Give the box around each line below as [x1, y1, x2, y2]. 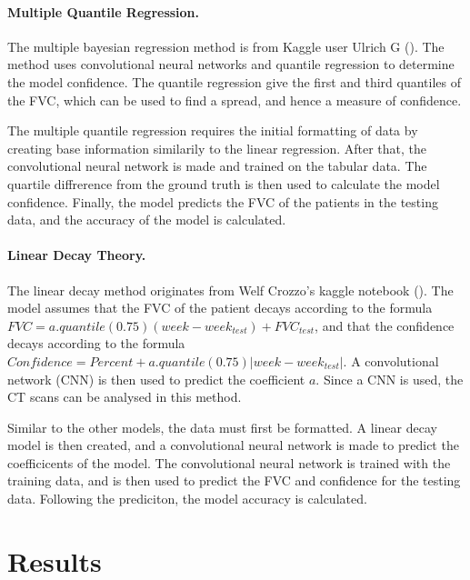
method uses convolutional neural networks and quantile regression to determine [7, 55, 455, 74]
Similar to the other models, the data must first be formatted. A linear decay [7, 417, 437, 436]
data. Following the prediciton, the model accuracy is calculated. [7, 489, 367, 508]
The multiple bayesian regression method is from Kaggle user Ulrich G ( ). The [7, 36, 445, 55]
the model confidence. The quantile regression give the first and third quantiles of [7, 72, 462, 91]
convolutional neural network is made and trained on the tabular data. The [7, 156, 427, 175]
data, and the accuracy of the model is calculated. [7, 210, 286, 229]
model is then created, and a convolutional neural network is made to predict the [7, 435, 459, 455]
